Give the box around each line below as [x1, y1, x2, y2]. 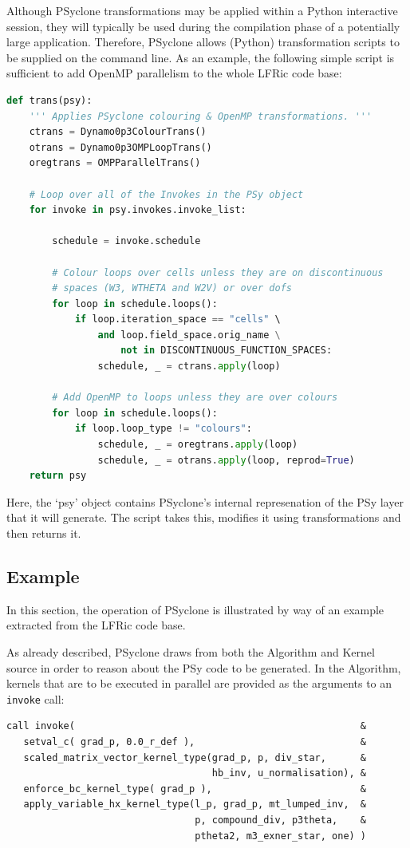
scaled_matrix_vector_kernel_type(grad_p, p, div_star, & [23, 751, 367, 763]
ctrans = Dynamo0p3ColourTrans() [29, 126, 207, 138]
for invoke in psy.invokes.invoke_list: [29, 204, 246, 216]
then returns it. [6, 525, 81, 541]
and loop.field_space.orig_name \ [97, 329, 281, 341]
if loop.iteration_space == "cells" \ [74, 314, 281, 325]
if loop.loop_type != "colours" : [74, 423, 252, 435]
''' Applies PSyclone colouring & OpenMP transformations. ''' [29, 110, 373, 122]
